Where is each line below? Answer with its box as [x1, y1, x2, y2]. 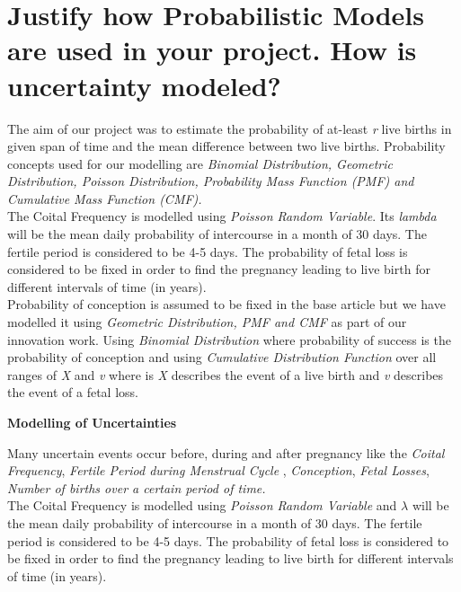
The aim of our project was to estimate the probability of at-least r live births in [7, 119, 452, 137]
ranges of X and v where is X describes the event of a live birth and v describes [7, 365, 444, 384]
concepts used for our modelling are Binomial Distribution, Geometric [7, 154, 393, 172]
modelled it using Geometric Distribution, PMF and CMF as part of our [7, 313, 407, 331]
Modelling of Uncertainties [7, 413, 177, 431]
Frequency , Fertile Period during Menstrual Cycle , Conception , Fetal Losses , [7, 461, 430, 480]
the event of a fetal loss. [7, 383, 138, 402]
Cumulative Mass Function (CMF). [7, 189, 202, 208]
